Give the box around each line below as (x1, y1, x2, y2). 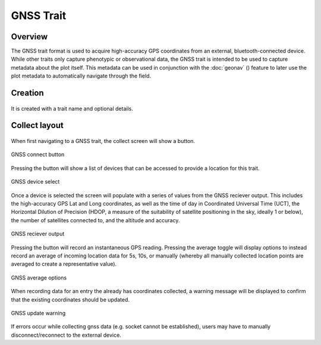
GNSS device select (11, 178, 60, 185)
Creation (11, 88, 44, 98)
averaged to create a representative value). (11, 260, 117, 268)
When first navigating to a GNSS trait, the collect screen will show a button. (11, 138, 196, 145)
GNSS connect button (11, 151, 65, 158)
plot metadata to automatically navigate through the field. (11, 72, 152, 80)
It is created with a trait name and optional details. (11, 105, 133, 112)
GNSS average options (11, 274, 67, 281)
